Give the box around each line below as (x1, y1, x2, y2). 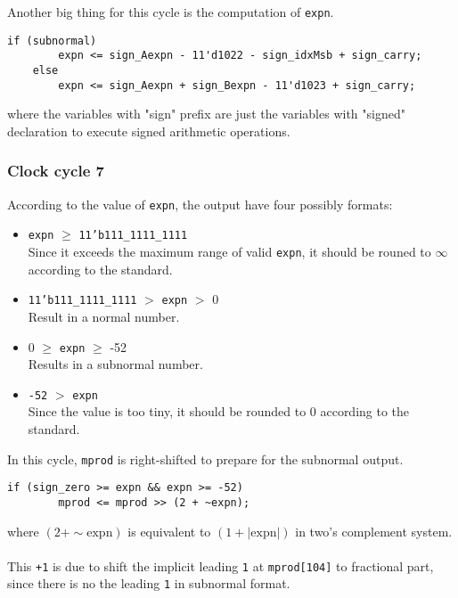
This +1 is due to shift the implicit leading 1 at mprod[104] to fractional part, (7, 556, 434, 575)
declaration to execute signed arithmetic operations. (7, 121, 290, 140)
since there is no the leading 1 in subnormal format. (7, 574, 290, 593)
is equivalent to (127, 521, 211, 540)
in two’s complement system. (295, 521, 453, 540)
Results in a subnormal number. (28, 355, 203, 373)
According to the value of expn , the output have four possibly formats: (7, 194, 393, 213)
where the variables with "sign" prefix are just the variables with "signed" (7, 104, 405, 123)
